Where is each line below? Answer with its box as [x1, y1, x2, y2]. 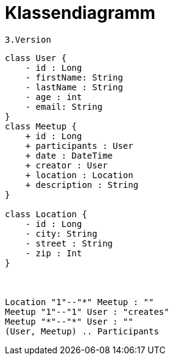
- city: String [25, 228, 97, 239]
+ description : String [25, 179, 139, 190]
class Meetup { [5, 121, 77, 131]
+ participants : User [25, 140, 133, 151]
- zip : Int [25, 248, 82, 258]
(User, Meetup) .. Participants [5, 326, 159, 336]
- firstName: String [25, 72, 123, 82]
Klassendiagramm [5, 2, 156, 23]
